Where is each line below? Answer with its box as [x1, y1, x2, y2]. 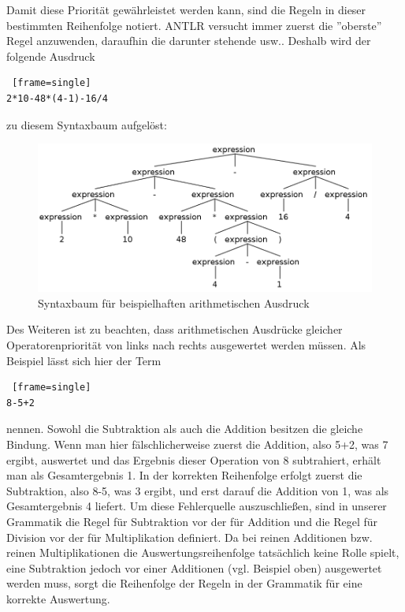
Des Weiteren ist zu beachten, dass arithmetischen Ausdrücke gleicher [6, 321, 343, 338]
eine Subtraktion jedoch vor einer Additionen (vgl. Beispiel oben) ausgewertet [6, 559, 382, 576]
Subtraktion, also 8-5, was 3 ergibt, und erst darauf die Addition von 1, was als [6, 482, 389, 498]
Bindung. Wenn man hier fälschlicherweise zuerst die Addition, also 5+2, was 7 [6, 435, 388, 452]
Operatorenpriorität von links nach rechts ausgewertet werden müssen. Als [6, 337, 366, 353]
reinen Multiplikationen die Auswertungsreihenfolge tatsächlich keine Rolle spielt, [6, 544, 399, 561]
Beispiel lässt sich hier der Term [6, 352, 162, 368]
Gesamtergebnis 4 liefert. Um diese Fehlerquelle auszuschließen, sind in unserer [6, 498, 387, 514]
